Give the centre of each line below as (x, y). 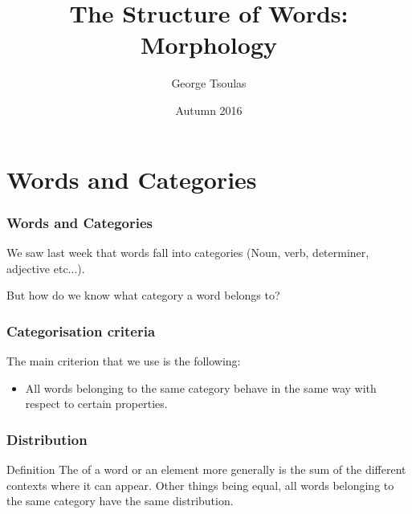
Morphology (209, 45)
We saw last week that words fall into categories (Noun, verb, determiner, (188, 252)
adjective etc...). (46, 268)
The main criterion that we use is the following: (124, 360)
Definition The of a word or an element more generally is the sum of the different (206, 469)
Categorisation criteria (81, 330)
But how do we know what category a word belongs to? (143, 295)
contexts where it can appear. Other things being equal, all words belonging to (200, 485)
